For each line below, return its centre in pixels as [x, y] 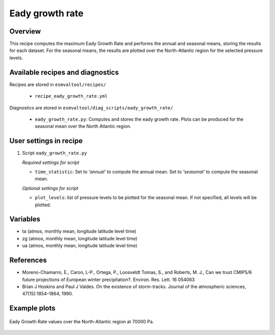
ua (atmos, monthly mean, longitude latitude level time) [80, 246]
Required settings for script [51, 162]
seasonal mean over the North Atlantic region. [83, 126]
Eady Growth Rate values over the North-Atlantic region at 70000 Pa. [82, 321]
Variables [25, 219]
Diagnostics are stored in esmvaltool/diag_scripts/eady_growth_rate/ [91, 107]
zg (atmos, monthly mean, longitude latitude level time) [80, 238]
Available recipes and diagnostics [64, 72]
